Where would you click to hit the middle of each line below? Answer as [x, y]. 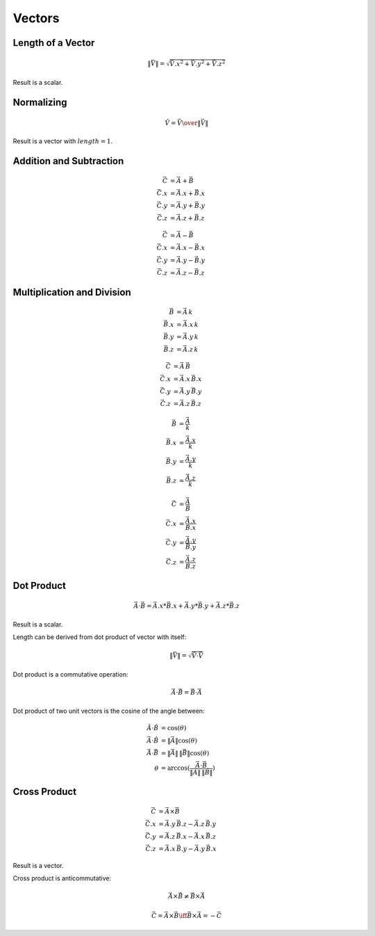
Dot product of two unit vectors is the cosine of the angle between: [109, 711]
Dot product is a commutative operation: [70, 675]
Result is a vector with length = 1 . [63, 141]
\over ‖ [191, 123]
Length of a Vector [54, 43]
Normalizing [40, 103]
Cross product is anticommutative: [62, 878]
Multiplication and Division [72, 292]
